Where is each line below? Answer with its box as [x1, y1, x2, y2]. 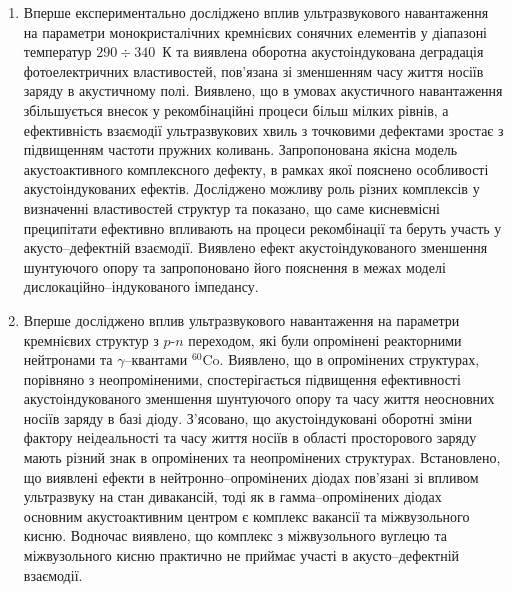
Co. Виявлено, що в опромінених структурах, [202, 349, 480, 370]
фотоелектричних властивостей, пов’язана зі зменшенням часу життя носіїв [23, 60, 484, 81]
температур [23, 41, 92, 62]
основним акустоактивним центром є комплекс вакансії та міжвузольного [23, 505, 470, 526]
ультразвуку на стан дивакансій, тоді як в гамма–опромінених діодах [23, 486, 442, 507]
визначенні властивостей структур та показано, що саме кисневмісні [23, 197, 440, 218]
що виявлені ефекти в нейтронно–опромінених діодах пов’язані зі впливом [23, 466, 479, 487]
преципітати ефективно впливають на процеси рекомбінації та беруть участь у [23, 217, 502, 238]
